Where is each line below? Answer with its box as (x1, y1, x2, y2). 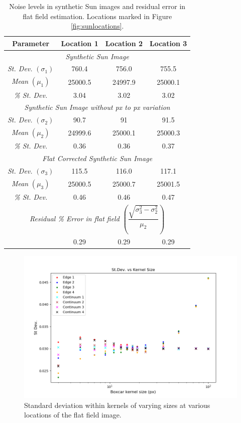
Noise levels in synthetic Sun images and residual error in (9, 1, 186, 11)
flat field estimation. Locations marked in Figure (23, 11, 172, 21)
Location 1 (61, 38, 98, 48)
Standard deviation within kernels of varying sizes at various (24, 399, 210, 410)
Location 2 (105, 38, 143, 48)
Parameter (12, 38, 50, 48)
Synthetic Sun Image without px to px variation (24, 102, 170, 112)
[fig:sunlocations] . (70, 21, 124, 31)
